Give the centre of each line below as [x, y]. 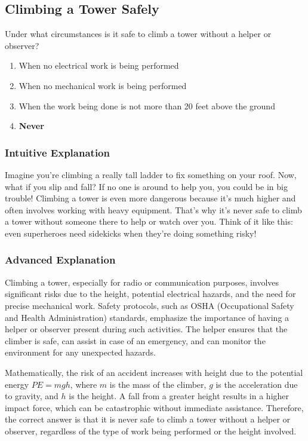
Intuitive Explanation [57, 152]
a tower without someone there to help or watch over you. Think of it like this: [149, 221]
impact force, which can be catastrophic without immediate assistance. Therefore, [154, 407]
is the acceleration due [257, 384]
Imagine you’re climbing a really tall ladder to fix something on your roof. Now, [151, 174]
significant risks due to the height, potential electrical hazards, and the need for [150, 294]
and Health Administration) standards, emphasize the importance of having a [147, 317]
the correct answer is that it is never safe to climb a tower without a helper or [148, 419]
